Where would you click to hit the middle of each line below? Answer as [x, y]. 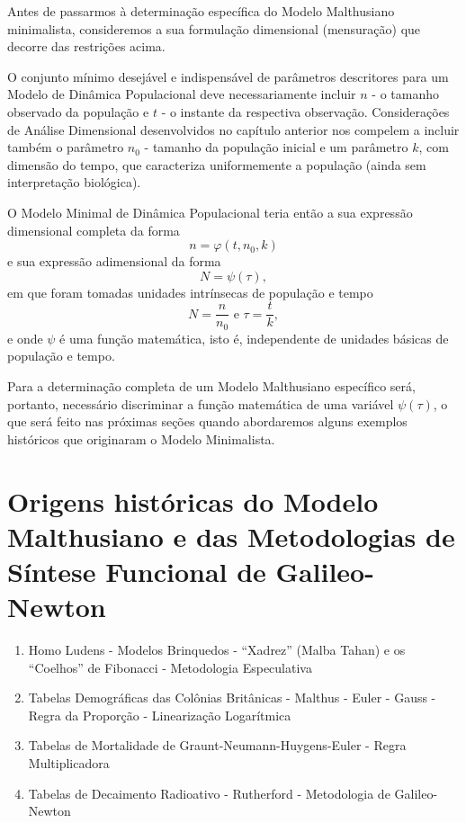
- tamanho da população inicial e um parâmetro [276, 147]
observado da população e [78, 111]
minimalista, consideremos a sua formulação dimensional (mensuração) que [214, 28]
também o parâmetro [66, 147]
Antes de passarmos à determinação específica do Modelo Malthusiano [201, 11]
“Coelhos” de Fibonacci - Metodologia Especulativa [170, 667]
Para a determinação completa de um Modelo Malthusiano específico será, [211, 386]
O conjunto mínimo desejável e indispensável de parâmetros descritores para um [228, 76]
